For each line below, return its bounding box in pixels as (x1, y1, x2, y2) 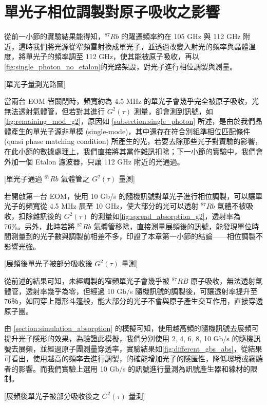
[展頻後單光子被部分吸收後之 (4, 390, 100, 401)
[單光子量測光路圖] (4, 78, 66, 89)
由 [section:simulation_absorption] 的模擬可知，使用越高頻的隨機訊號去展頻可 (4, 323, 259, 334)
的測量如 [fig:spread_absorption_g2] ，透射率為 (90, 211, 241, 222)
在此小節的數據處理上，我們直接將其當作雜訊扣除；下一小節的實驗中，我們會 (4, 146, 263, 157)
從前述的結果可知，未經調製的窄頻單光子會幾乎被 (4, 275, 169, 286)
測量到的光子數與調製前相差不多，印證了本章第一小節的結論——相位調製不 (11, 231, 263, 242)
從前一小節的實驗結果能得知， (4, 31, 105, 42)
